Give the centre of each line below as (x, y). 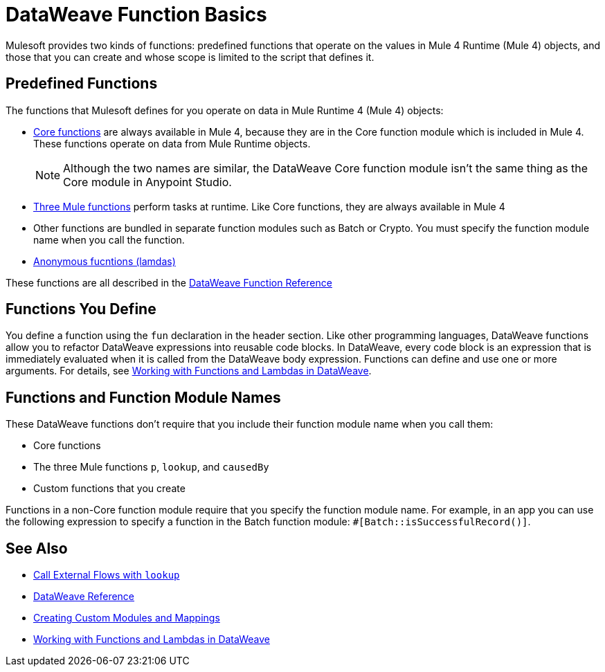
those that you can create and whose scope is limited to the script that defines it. (190, 57)
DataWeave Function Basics (136, 15)
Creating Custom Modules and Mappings (127, 618)
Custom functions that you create (109, 489)
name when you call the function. (109, 239)
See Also (37, 548)
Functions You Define (81, 309)
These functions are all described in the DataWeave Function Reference (169, 282)
